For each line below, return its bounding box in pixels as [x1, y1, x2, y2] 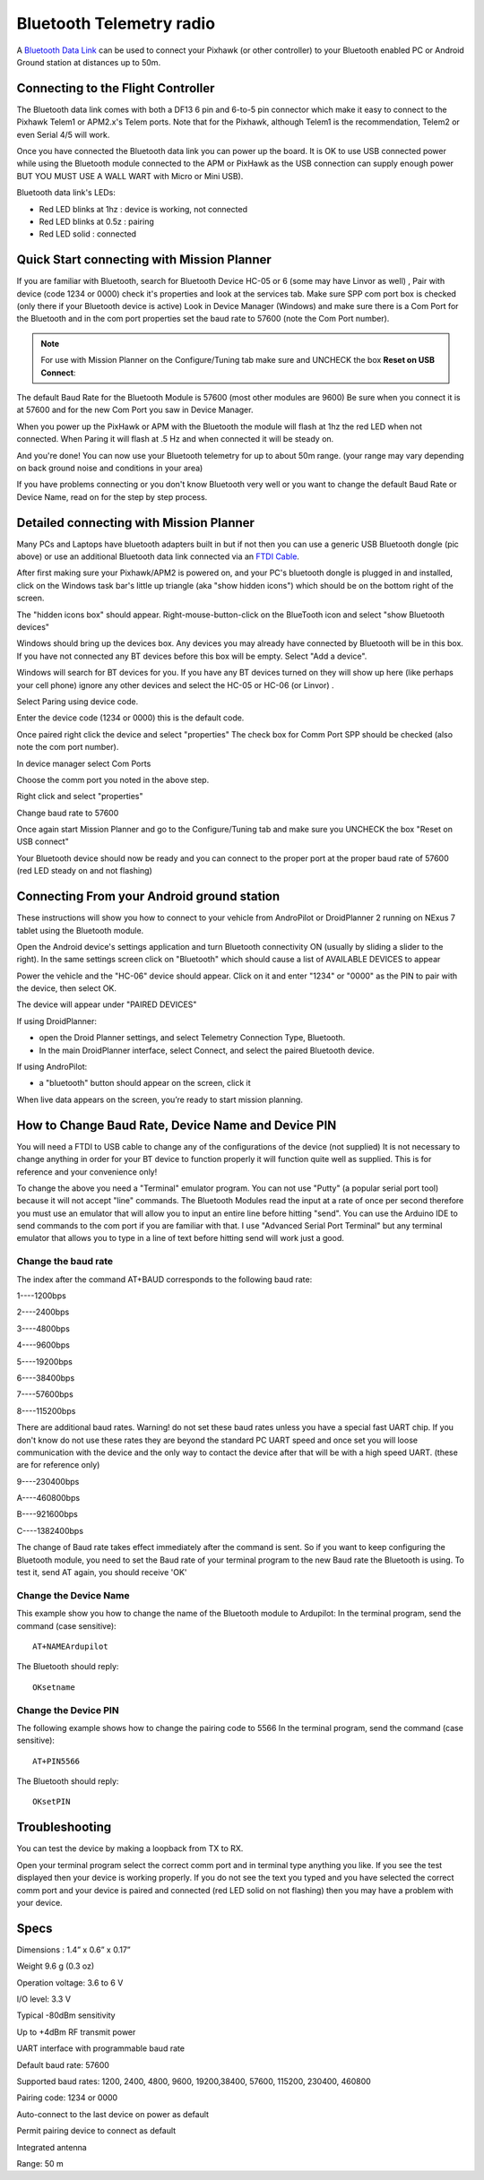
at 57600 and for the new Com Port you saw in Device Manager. [16, 404, 254, 416]
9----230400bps [16, 1476, 80, 1486]
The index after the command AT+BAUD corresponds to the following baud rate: [16, 1273, 313, 1285]
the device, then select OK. [16, 983, 117, 994]
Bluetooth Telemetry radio [16, 13, 215, 33]
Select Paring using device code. [16, 695, 139, 707]
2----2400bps [16, 1306, 70, 1317]
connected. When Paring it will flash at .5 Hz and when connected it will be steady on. [16, 434, 334, 444]
